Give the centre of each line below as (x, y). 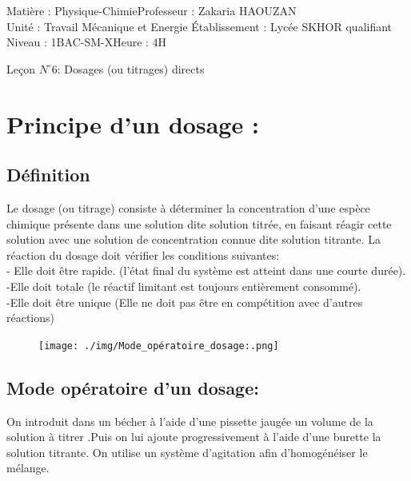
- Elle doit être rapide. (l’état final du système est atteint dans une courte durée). (206, 270)
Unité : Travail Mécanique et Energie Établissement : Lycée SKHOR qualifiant (200, 26)
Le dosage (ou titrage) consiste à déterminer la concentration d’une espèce (188, 207)
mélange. (28, 468)
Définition (48, 175)
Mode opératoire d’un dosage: (133, 387)
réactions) (31, 318)
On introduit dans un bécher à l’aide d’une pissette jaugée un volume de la (190, 421)
